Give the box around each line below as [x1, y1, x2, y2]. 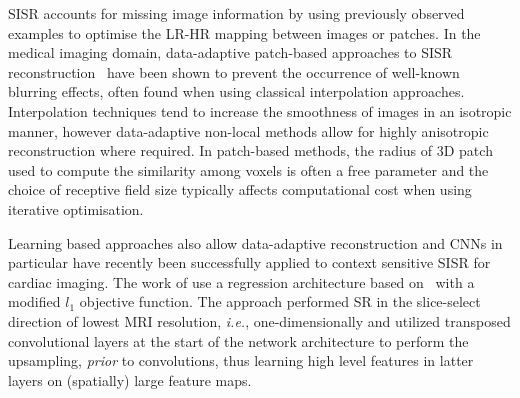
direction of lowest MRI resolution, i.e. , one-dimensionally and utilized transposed [8, 310, 511, 331]
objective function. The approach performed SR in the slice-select [79, 291, 481, 312]
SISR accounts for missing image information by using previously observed [8, 3, 465, 23]
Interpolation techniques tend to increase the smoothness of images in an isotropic [8, 100, 512, 121]
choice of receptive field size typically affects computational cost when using [8, 179, 472, 200]
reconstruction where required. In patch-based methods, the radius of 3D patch [8, 140, 493, 161]
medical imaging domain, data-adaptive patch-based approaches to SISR [8, 42, 453, 63]
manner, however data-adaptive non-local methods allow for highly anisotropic [8, 120, 489, 141]
